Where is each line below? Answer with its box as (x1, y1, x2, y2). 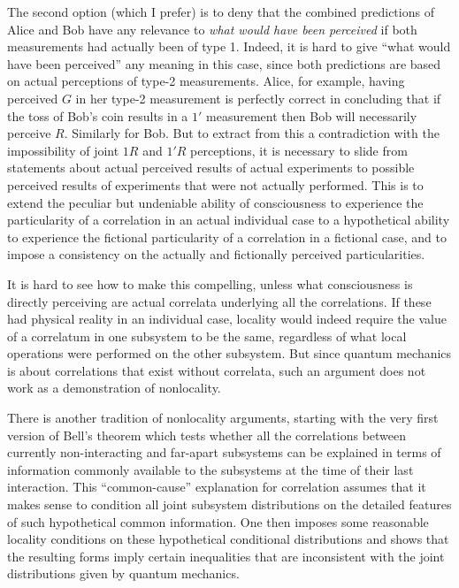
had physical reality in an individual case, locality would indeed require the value (7, 309, 447, 328)
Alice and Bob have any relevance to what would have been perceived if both (7, 19, 417, 38)
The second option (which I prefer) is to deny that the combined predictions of (7, 3, 434, 20)
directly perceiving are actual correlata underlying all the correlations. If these (7, 292, 432, 310)
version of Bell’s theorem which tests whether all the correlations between (7, 425, 407, 444)
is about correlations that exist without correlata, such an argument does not (7, 361, 426, 379)
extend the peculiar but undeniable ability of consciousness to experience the (7, 193, 424, 211)
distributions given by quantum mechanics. (7, 564, 240, 583)
